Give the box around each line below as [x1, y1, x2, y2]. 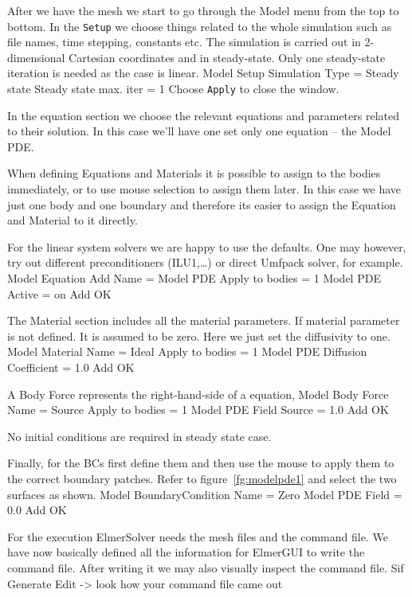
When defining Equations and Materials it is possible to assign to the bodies [7, 165, 381, 181]
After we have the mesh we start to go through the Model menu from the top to [7, 2, 399, 18]
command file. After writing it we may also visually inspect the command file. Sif [7, 559, 404, 576]
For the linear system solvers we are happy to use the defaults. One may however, [7, 238, 406, 255]
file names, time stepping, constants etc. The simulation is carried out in [7, 33, 361, 50]
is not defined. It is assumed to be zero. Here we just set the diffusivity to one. [7, 327, 390, 344]
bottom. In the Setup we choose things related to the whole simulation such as [7, 18, 392, 34]
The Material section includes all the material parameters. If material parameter [7, 312, 400, 329]
